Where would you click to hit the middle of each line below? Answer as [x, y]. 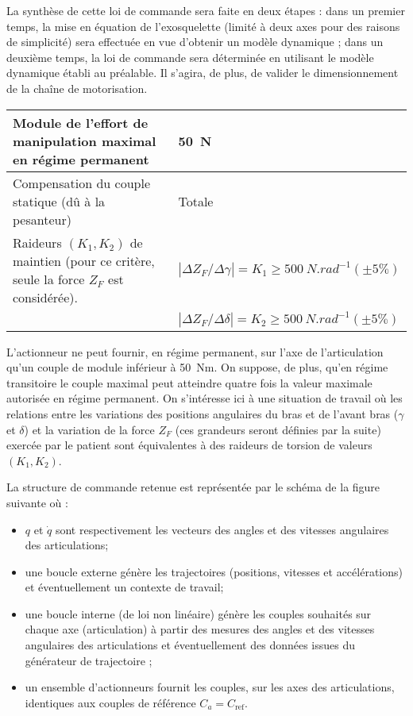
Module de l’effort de [81, 122]
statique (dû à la [59, 201]
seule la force [49, 279]
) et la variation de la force [89, 429]
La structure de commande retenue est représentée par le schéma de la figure [193, 487]
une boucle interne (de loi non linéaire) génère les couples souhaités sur [198, 613]
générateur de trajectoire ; [89, 660]
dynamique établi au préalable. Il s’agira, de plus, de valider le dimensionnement [203, 73]
